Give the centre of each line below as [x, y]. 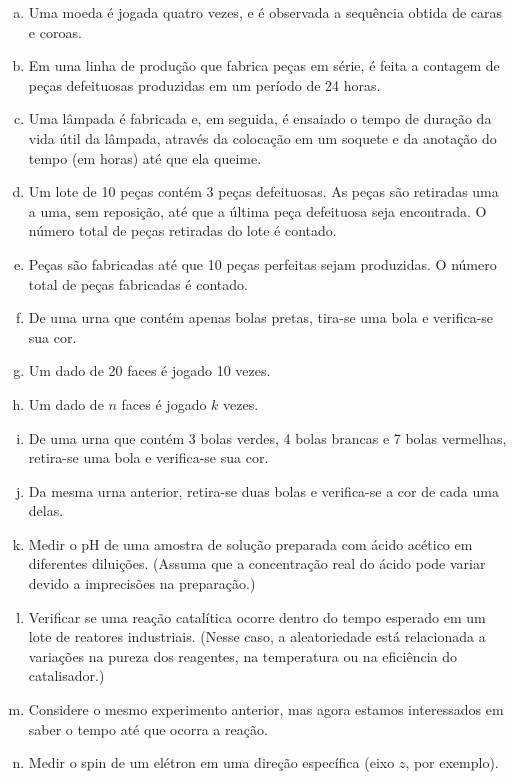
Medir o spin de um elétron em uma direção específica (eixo [211, 762]
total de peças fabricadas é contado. [138, 283]
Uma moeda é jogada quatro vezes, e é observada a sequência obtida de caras [265, 12]
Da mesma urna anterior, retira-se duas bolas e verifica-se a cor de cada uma [263, 490]
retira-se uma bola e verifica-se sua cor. [148, 457]
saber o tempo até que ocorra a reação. [148, 728]
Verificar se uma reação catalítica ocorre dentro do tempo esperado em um [257, 616]
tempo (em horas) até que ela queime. [145, 157]
